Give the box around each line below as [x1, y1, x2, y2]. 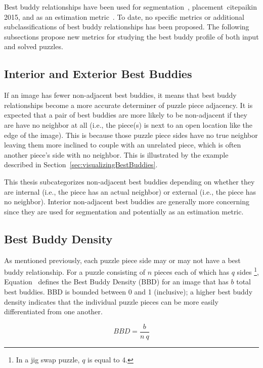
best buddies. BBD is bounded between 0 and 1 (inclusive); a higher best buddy [4, 286, 253, 297]
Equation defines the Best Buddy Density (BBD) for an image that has [4, 276, 229, 287]
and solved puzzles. [4, 41, 63, 52]
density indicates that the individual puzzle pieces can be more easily [4, 296, 218, 307]
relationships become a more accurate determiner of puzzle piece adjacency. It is [4, 99, 253, 110]
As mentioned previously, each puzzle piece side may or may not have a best [4, 254, 241, 265]
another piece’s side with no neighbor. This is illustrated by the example [4, 149, 229, 160]
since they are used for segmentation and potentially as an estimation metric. [4, 206, 244, 216]
